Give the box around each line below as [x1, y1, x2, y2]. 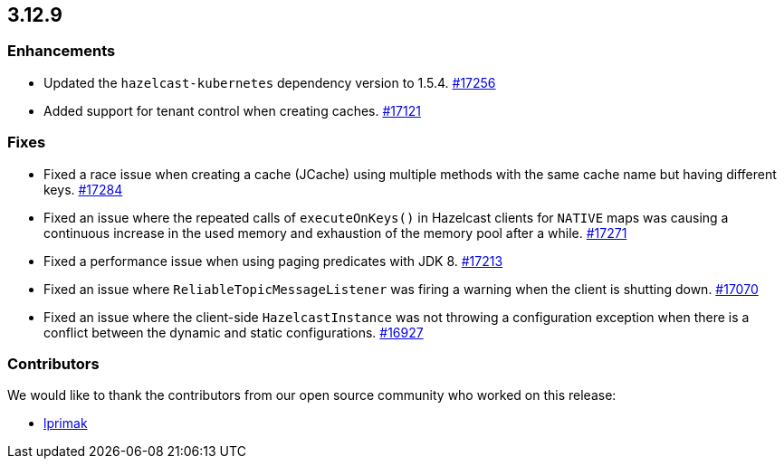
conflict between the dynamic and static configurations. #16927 [43, 324, 424, 340]
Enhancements [7, 42, 116, 61]
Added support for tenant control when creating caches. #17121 [43, 102, 421, 119]
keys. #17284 [43, 181, 123, 197]
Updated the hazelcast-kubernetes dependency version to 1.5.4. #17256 [43, 74, 496, 90]
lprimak [43, 415, 88, 432]
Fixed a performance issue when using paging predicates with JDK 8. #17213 [43, 252, 503, 269]
